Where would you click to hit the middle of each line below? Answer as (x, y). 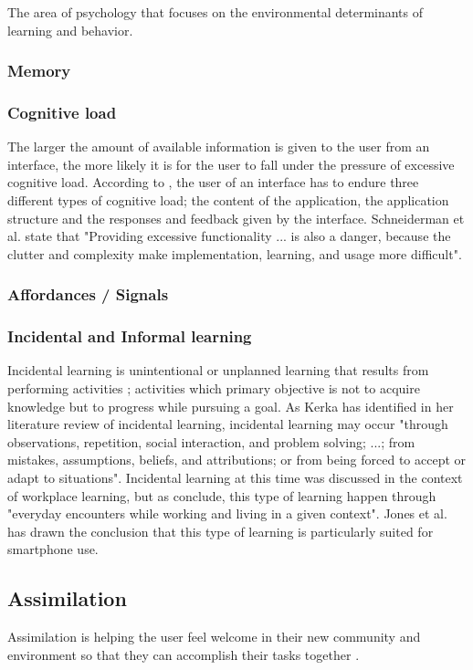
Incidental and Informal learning (130, 336)
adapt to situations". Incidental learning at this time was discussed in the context (235, 478)
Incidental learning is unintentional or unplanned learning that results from (218, 370)
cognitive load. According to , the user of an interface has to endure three (213, 182)
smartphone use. (53, 549)
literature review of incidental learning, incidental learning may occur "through (228, 424)
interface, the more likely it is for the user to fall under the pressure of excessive (231, 164)
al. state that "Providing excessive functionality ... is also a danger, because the (229, 236)
